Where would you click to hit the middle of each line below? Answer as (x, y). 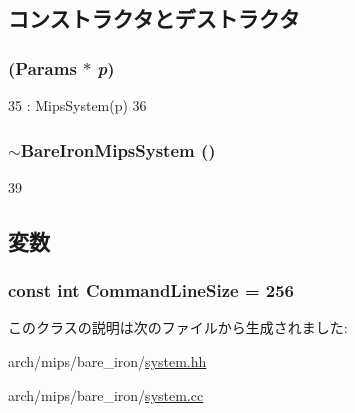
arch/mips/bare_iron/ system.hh (107, 361)
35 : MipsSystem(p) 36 (77, 105)
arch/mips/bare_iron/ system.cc (106, 394)
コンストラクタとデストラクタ (154, 18)
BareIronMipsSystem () (118, 149)
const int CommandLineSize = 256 (151, 290)
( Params (42, 67)
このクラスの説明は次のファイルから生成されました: (178, 327)
